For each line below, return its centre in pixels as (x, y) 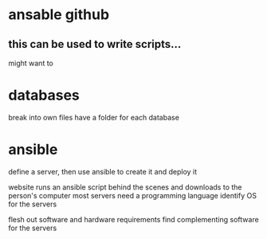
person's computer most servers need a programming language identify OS (133, 195)
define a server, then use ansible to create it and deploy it (103, 171)
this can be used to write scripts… (95, 44)
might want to (31, 63)
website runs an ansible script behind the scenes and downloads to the (125, 187)
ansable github (59, 15)
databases (44, 95)
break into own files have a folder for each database (94, 117)
